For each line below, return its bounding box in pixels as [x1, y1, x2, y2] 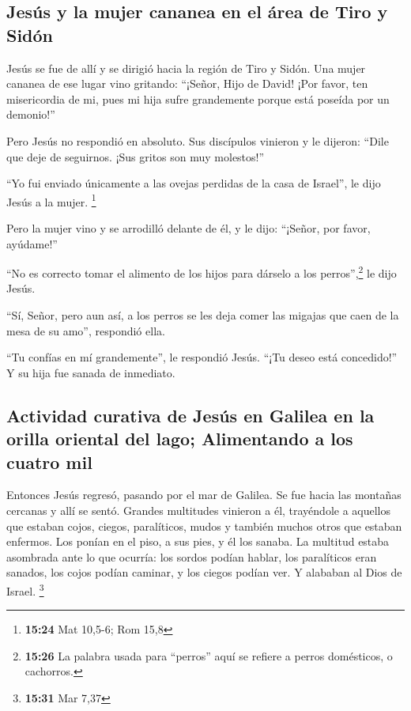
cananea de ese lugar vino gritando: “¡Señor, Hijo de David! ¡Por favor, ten [6, 75, 368, 92]
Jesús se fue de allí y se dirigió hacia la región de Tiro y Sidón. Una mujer [6, 59, 366, 76]
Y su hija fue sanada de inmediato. [6, 364, 175, 380]
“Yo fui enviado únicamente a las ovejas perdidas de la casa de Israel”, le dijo [6, 175, 381, 191]
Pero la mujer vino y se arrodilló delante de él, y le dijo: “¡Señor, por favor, [6, 220, 371, 236]
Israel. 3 [6, 580, 44, 599]
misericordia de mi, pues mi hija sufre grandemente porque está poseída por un [6, 90, 390, 107]
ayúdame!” [6, 235, 58, 251]
